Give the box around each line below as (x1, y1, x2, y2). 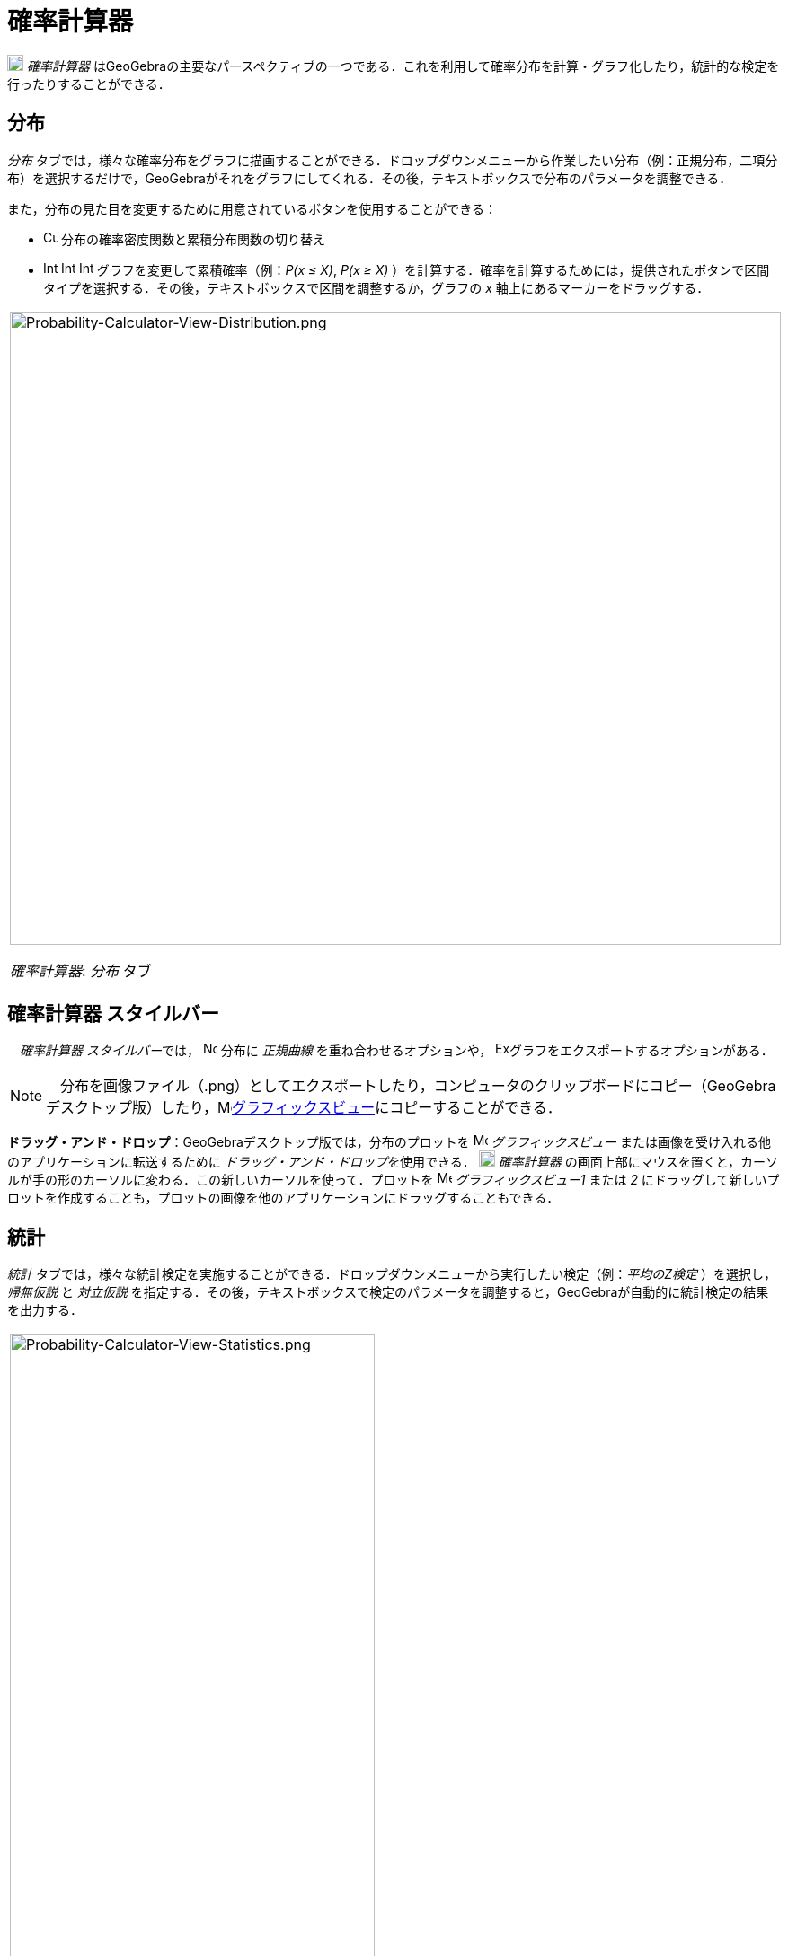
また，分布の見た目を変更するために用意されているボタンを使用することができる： (7, 200, 498, 216)
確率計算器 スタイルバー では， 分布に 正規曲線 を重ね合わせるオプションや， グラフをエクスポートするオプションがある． (20, 1043, 774, 1059)
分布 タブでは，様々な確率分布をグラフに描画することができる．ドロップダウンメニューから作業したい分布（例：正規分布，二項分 (7, 152, 778, 168)
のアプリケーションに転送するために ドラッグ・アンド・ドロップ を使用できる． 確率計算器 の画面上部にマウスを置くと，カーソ (7, 1154, 779, 1170)
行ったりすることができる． (7, 75, 171, 92)
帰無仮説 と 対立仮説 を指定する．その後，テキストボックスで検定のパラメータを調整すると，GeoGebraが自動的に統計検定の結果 (7, 1284, 769, 1300)
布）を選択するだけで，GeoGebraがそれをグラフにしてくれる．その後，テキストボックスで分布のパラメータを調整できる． (7, 170, 732, 186)
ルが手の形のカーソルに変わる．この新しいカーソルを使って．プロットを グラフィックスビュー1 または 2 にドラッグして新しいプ (7, 1172, 780, 1188)
